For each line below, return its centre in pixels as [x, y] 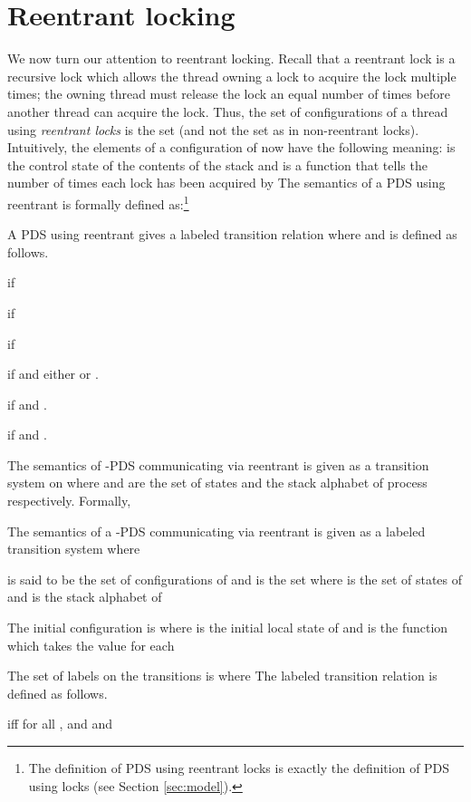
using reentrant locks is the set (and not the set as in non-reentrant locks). [213, 129]
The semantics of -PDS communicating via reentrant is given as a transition [218, 464]
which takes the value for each [91, 645]
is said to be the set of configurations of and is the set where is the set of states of [235, 579]
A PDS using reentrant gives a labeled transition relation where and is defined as [232, 234]
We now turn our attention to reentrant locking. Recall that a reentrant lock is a [231, 58]
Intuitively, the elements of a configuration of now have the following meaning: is [231, 147]
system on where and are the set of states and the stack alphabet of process [217, 483]
